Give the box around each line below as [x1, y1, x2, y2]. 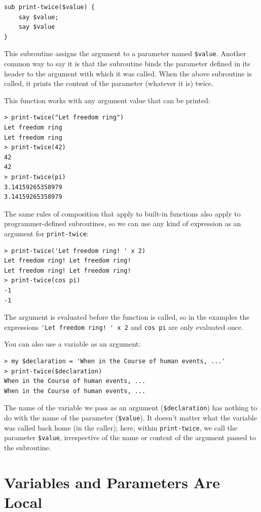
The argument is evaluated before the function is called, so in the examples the [4, 312, 250, 322]
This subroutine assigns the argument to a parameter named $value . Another [4, 48, 246, 59]
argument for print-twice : [4, 228, 89, 238]
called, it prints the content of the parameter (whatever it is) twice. [4, 78, 213, 89]
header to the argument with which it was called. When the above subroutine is [4, 68, 252, 78]
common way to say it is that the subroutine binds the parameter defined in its [4, 58, 250, 69]
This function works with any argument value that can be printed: [4, 95, 210, 105]
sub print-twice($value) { [4, 4, 95, 11]
